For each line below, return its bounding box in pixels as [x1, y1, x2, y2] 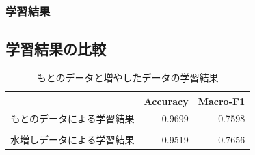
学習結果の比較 [5, 38, 106, 59]
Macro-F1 [198, 94, 245, 108]
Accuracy [144, 94, 189, 108]
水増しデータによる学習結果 [10, 132, 135, 146]
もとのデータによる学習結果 [10, 111, 135, 126]
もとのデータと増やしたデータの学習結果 [36, 70, 219, 85]
